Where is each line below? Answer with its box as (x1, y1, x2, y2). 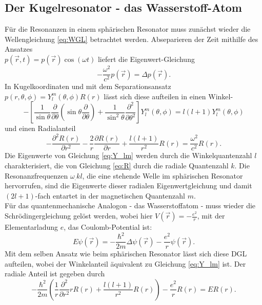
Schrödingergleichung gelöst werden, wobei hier (5, 210, 153, 221)
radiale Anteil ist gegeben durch (5, 268, 105, 279)
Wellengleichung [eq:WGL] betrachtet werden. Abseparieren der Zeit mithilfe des (5, 33, 258, 44)
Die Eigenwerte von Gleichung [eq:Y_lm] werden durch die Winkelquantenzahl (5, 150, 252, 161)
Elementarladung (5, 222, 58, 232)
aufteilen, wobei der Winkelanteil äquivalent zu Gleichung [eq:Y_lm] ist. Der (5, 258, 246, 269)
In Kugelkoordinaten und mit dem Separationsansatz (5, 81, 171, 92)
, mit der (197, 210, 225, 221)
